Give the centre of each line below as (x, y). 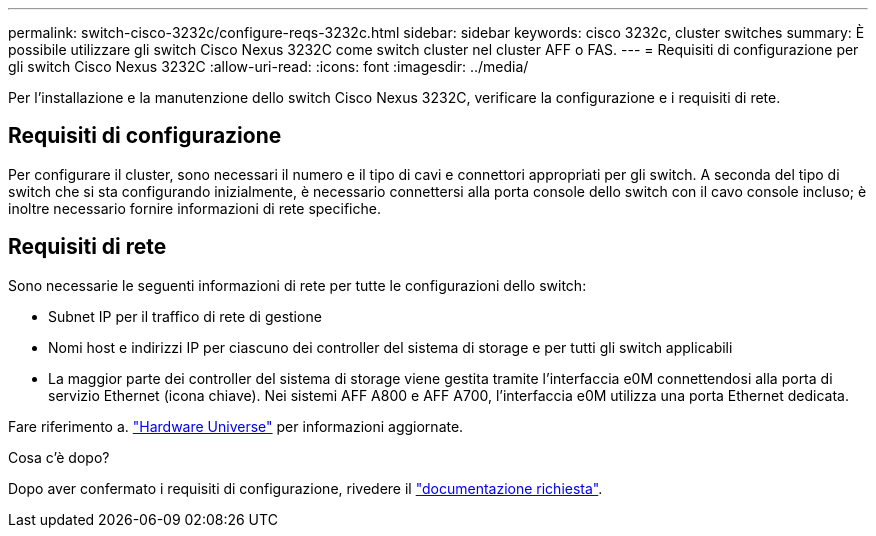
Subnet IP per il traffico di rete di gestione (185, 316)
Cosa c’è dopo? (59, 457)
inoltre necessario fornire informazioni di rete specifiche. (194, 208)
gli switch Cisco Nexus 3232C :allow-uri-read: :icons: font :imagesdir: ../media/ (268, 66)
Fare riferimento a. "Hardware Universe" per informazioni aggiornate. (236, 426)
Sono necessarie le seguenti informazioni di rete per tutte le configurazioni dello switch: (297, 285)
